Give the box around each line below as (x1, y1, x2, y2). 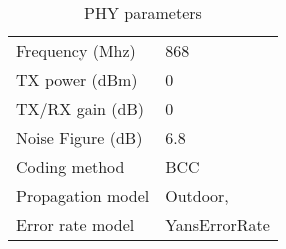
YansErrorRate (165, 213, 270, 236)
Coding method (16, 155, 125, 178)
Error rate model (16, 213, 135, 236)
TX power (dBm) (16, 68, 138, 91)
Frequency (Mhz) (16, 39, 136, 62)
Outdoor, (165, 184, 229, 207)
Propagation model (16, 184, 150, 207)
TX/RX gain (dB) (16, 97, 145, 120)
